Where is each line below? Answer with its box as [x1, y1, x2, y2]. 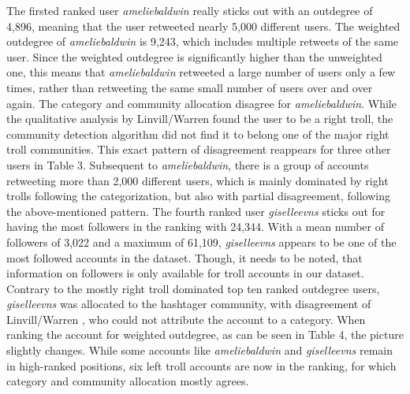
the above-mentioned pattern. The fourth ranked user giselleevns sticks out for [6, 203, 386, 219]
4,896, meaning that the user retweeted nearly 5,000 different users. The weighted [6, 17, 401, 34]
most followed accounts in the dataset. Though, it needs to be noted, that [6, 249, 363, 266]
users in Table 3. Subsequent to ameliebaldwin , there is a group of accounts [6, 156, 369, 173]
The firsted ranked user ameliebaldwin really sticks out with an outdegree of [6, 2, 373, 18]
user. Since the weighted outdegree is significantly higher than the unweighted [6, 48, 382, 65]
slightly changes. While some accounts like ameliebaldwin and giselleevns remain [6, 342, 393, 359]
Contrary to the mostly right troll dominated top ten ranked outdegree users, [6, 280, 380, 296]
